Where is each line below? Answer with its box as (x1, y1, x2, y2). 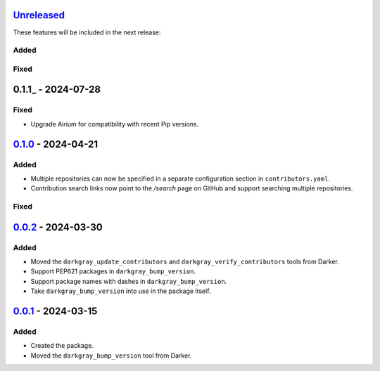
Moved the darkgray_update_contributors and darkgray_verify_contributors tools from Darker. (30, 257, 339, 266)
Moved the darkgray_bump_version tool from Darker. (30, 351, 192, 360)
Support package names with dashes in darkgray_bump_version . (30, 277, 227, 285)
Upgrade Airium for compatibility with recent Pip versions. (30, 119, 199, 128)
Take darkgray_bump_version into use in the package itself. (30, 287, 211, 295)
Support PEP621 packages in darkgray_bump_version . (30, 267, 196, 275)
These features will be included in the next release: (13, 28, 161, 37)
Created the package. (30, 341, 94, 350)
